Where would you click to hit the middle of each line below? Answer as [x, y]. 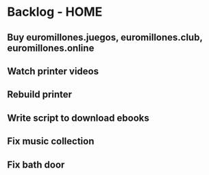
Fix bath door [36, 164]
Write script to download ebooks [78, 118]
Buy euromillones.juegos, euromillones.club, [105, 37]
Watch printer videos [53, 71]
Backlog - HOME [55, 12]
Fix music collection [51, 141]
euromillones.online [51, 48]
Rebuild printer [40, 94]
